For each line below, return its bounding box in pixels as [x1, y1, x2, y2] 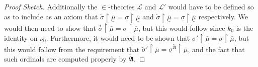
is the [236, 22, 253, 33]
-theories [108, 1, 135, 11]
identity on [4, 32, 38, 43]
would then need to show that [4, 22, 96, 33]
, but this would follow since [138, 22, 225, 33]
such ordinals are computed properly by [4, 54, 127, 64]
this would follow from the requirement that [4, 44, 140, 54]
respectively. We [198, 11, 248, 21]
